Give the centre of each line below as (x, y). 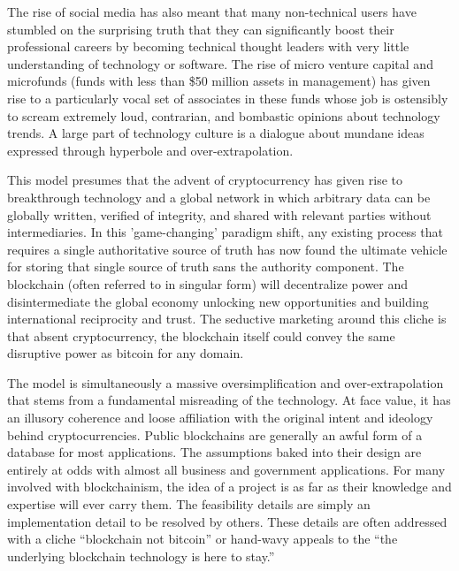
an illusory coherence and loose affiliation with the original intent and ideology (220, 418)
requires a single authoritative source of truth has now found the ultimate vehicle (227, 249)
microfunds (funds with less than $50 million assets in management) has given (219, 81)
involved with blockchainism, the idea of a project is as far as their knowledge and (229, 487)
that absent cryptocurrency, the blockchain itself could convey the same (201, 335)
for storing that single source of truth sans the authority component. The (206, 266)
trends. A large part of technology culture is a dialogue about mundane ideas (216, 133)
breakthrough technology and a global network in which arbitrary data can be (219, 197)
